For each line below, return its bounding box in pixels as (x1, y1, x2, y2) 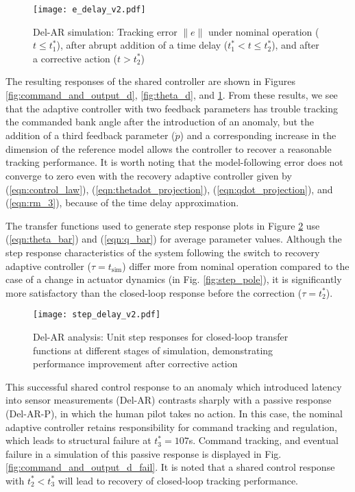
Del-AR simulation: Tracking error (33, 24, 177, 38)
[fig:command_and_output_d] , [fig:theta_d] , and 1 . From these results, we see (5, 88, 338, 102)
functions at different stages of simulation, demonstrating (33, 343, 273, 357)
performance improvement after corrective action (33, 356, 238, 371)
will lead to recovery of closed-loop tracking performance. (58, 473, 298, 487)
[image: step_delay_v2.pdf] (33, 310, 161, 320)
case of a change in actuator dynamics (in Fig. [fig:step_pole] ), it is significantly (5, 272, 342, 286)
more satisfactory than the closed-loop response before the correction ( (5, 285, 302, 299)
